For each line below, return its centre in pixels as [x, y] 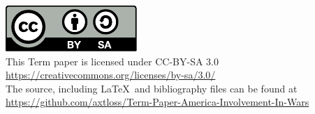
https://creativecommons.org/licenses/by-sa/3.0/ [111, 75]
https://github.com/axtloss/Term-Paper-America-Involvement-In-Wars [157, 102]
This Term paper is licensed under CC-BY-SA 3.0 [112, 61]
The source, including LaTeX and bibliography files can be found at [152, 88]
